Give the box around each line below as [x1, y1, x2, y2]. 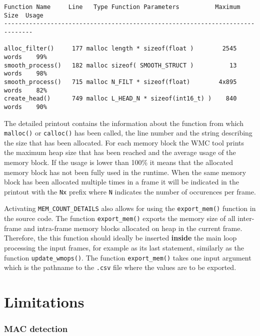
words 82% [4, 86, 47, 94]
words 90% [4, 103, 47, 110]
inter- [237, 213, 254, 223]
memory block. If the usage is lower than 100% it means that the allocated [4, 156, 233, 167]
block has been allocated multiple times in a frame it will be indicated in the [4, 176, 239, 187]
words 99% [4, 53, 47, 60]
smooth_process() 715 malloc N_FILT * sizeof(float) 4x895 [4, 78, 237, 85]
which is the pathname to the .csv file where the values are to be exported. [4, 262, 236, 272]
